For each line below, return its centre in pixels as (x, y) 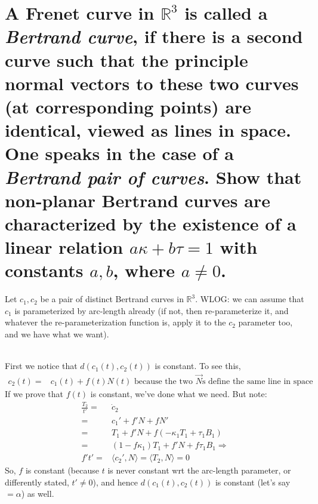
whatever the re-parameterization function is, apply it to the (115, 322)
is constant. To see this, (198, 366)
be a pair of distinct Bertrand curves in (112, 299)
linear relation (64, 247)
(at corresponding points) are (128, 106)
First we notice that (41, 366)
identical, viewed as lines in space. (148, 130)
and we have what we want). (57, 334)
